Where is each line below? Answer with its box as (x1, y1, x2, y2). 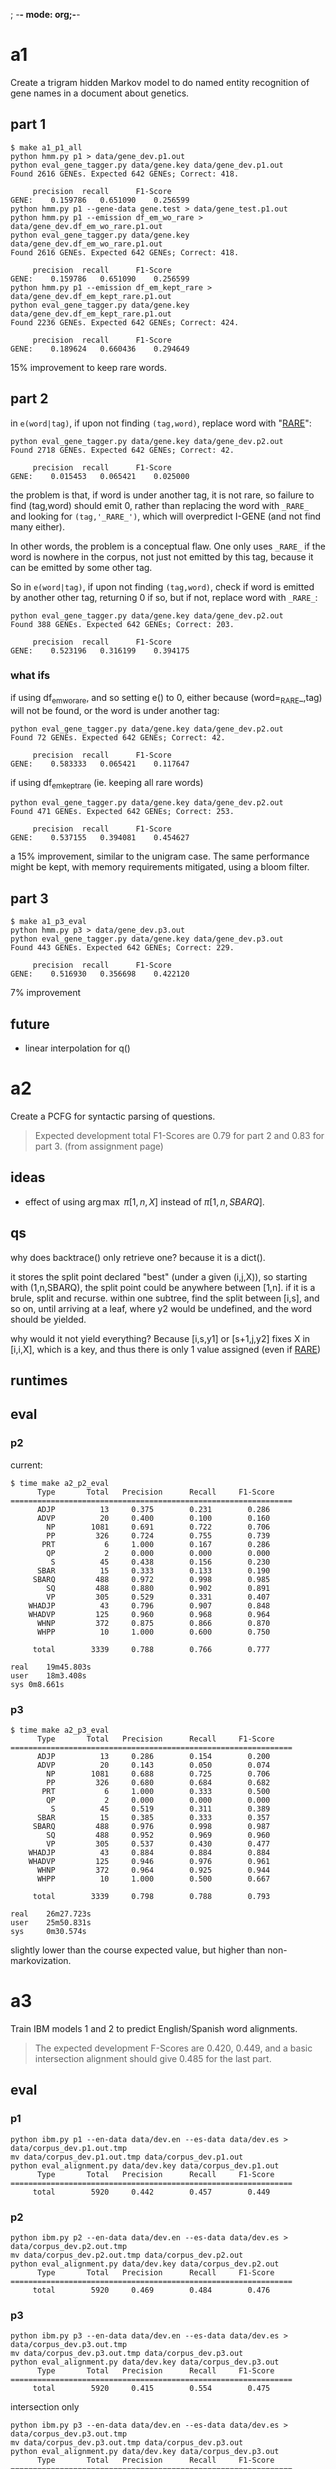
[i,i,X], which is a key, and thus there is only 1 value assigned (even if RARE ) (10, 1343, 321, 1355)
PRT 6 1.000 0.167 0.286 (41, 1539, 271, 1549)
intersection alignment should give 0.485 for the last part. (34, 2052, 272, 2064)
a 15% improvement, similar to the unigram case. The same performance (10, 850, 310, 863)
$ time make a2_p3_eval (10, 1725, 110, 1736)
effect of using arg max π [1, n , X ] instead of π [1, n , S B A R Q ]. (24, 1195, 265, 1208)
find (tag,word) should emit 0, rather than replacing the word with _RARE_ (10, 499, 310, 511)
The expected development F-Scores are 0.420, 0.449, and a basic (34, 2042, 313, 2054)
